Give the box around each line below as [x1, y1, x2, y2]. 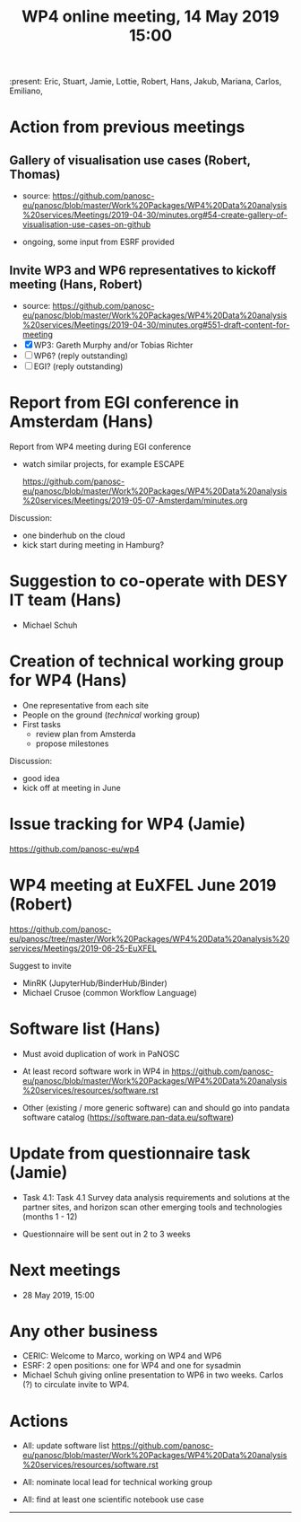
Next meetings [9, 1260, 121, 1280]
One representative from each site [21, 699, 150, 710]
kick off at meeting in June [21, 782, 121, 793]
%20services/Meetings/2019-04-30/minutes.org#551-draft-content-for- [21, 320, 290, 330]
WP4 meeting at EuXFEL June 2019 [9, 875, 277, 895]
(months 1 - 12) [21, 1210, 78, 1222]
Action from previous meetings [9, 117, 245, 137]
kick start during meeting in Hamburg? [21, 539, 164, 550]
